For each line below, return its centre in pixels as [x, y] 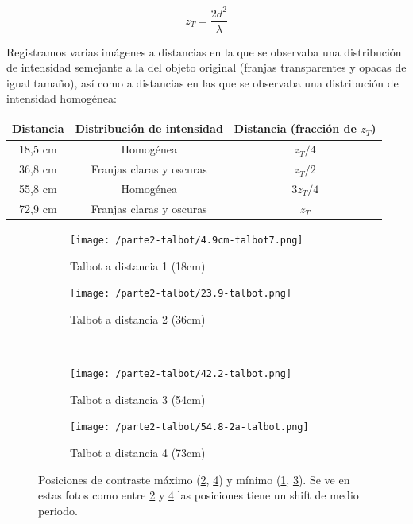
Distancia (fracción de [295, 128]
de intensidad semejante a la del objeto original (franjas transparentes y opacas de [206, 67]
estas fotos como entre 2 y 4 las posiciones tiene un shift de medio [199, 495]
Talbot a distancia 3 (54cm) [138, 399]
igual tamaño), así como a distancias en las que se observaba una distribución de [203, 82]
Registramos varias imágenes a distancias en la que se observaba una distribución [204, 51]
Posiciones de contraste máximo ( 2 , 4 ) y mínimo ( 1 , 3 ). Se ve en [194, 479]
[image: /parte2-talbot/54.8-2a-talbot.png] [189, 427]
